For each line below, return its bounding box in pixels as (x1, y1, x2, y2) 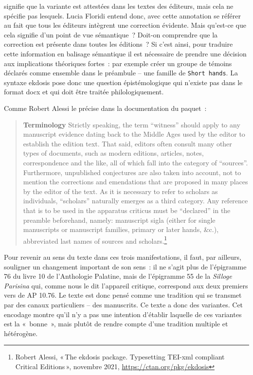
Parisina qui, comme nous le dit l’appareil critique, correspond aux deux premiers (4, 280, 248, 290)
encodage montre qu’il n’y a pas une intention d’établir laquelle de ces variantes (4, 309, 242, 319)
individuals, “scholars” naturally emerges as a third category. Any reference (23, 196, 248, 206)
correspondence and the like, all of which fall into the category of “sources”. (23, 157, 248, 167)
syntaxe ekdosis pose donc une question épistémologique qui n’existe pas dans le (4, 77, 243, 87)
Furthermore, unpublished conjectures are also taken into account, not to (23, 167, 241, 177)
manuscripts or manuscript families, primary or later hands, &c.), (23, 224, 219, 234)
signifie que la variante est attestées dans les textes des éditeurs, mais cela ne (4, 1, 234, 11)
